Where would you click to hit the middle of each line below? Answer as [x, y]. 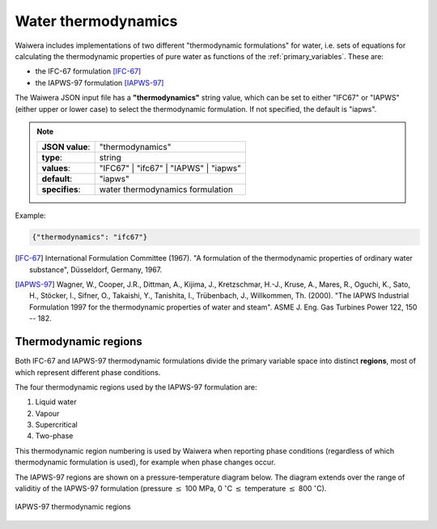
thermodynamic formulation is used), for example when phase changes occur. [145, 463]
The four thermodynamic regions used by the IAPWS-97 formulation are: [136, 387]
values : [56, 169]
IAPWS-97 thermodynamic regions [73, 507]
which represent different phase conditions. [88, 372]
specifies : [61, 190]
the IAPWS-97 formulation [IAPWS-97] [100, 83]
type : [52, 158]
